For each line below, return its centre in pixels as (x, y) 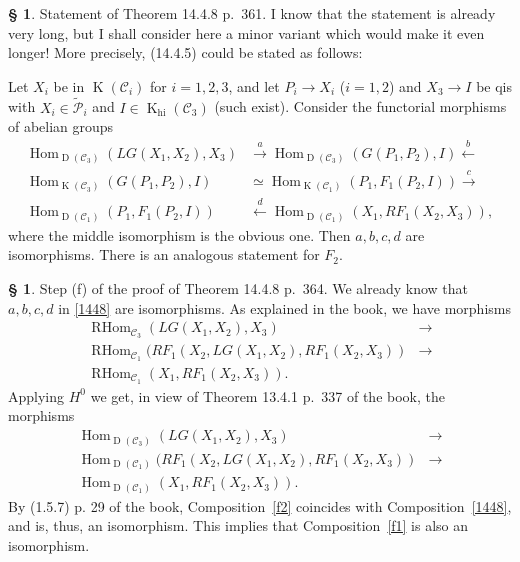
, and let (254, 85)
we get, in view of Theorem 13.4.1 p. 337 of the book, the (267, 395)
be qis (494, 85)
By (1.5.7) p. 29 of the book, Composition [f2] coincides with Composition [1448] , (260, 505)
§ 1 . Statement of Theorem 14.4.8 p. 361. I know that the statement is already (252, 13)
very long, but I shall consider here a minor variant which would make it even (246, 32)
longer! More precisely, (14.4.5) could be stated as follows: (185, 52)
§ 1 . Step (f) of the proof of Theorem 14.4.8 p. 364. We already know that (238, 288)
